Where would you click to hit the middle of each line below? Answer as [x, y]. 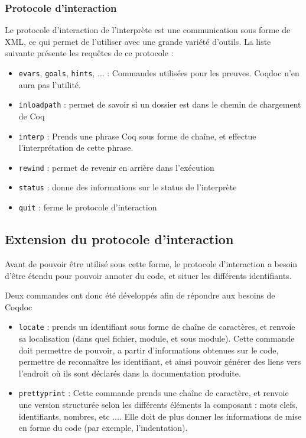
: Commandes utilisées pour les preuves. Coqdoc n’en [203, 73]
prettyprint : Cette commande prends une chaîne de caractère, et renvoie [154, 393]
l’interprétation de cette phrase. [76, 147]
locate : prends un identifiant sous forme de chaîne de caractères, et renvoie [157, 327]
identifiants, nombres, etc [64, 416]
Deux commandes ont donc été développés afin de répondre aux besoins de [140, 295]
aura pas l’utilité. [50, 84]
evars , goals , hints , [57, 73]
